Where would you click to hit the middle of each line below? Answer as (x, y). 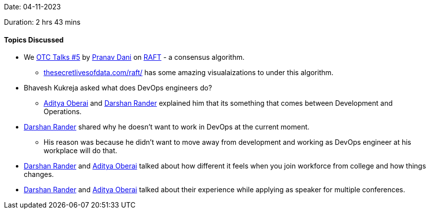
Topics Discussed (34, 40)
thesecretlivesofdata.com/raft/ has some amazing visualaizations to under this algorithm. (189, 73)
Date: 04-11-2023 (32, 7)
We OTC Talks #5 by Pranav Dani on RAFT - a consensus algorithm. (134, 57)
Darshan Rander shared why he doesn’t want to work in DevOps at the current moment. (167, 127)
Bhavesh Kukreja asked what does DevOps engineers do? (118, 88)
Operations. (63, 112)
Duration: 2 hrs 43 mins (42, 22)
